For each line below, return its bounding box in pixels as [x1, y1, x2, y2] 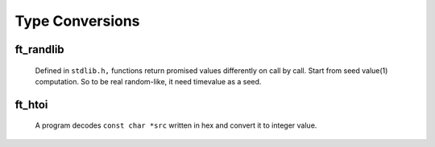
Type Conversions [14, 12, 140, 30]
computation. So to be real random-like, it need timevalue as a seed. [35, 76, 262, 86]
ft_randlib [14, 43, 64, 56]
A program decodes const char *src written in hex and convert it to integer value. [35, 120, 317, 130]
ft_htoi [14, 97, 48, 112]
